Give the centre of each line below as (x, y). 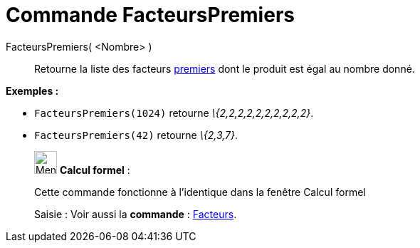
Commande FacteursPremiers (150, 15)
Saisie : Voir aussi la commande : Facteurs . (136, 214)
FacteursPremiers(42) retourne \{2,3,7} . (136, 135)
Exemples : (32, 91)
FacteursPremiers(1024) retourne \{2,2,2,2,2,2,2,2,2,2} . (174, 113)
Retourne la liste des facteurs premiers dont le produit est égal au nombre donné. (225, 68)
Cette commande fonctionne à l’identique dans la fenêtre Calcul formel (200, 192)
